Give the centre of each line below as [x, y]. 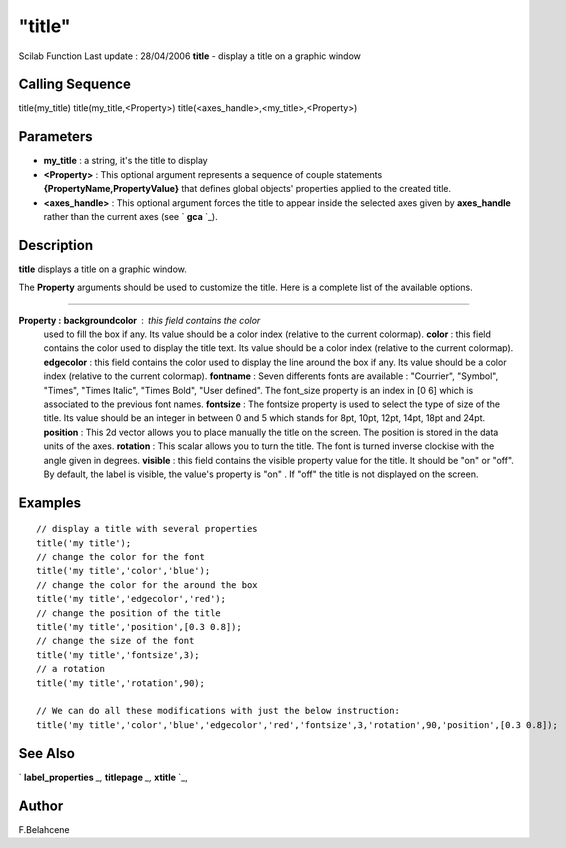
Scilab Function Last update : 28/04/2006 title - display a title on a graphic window [190, 56]
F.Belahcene [44, 829]
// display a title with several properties [147, 529]
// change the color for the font [120, 557]
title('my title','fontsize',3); [118, 654]
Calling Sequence [75, 84]
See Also [46, 753]
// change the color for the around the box [147, 584]
